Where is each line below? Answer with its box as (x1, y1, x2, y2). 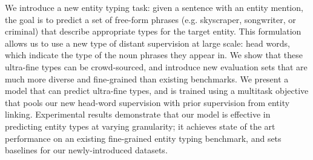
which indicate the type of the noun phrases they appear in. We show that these (5, 48, 303, 61)
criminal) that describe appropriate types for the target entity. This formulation (5, 25, 301, 38)
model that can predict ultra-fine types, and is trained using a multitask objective (5, 84, 309, 97)
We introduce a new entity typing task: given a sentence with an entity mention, (5, 1, 303, 13)
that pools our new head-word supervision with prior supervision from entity (5, 96, 290, 108)
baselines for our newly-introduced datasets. (5, 144, 168, 156)
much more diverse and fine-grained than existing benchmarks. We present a (5, 72, 289, 85)
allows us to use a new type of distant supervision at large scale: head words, (5, 36, 290, 49)
